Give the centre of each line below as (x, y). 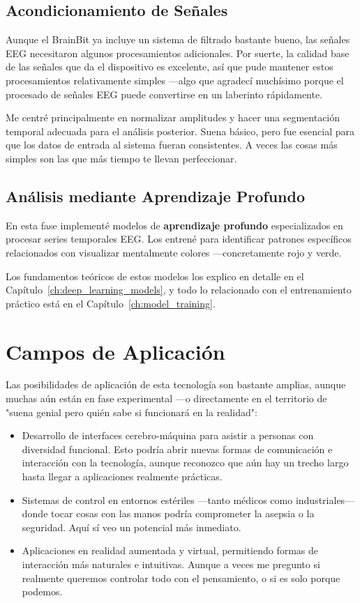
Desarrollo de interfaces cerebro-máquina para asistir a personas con (168, 435)
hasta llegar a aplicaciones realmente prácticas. (122, 476)
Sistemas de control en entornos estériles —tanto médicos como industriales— (188, 499)
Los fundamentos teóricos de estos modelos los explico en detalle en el (155, 276)
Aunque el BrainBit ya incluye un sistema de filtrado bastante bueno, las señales (178, 39)
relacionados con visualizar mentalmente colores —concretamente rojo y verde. (174, 252)
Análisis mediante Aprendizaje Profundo (155, 196)
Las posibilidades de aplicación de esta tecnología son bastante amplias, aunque (176, 384)
